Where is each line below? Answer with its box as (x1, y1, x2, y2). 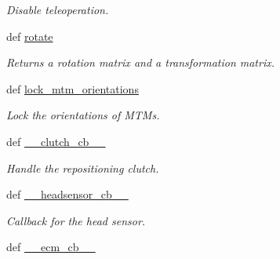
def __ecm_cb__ (6, 239, 96, 255)
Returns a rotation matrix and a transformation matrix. (6, 54, 275, 71)
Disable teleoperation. (6, 2, 109, 17)
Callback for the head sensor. (6, 212, 146, 228)
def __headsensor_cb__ (6, 186, 129, 202)
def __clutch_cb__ (6, 133, 106, 149)
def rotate (6, 27, 53, 44)
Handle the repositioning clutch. (6, 159, 159, 176)
